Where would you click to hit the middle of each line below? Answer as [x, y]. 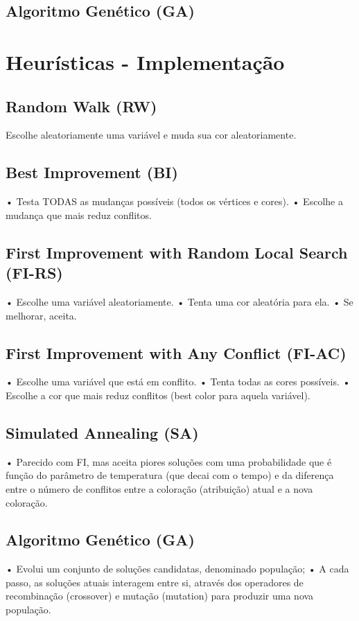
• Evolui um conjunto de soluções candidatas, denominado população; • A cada [177, 569]
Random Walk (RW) [81, 106]
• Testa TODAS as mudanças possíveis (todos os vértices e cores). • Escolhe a [174, 201]
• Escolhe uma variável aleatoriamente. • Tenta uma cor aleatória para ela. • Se [179, 301]
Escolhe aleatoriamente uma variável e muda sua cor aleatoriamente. [151, 135]
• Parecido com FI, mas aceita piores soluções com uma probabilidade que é [169, 461]
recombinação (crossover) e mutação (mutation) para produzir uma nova [160, 596]
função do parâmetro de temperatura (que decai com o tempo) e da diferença [170, 475]
